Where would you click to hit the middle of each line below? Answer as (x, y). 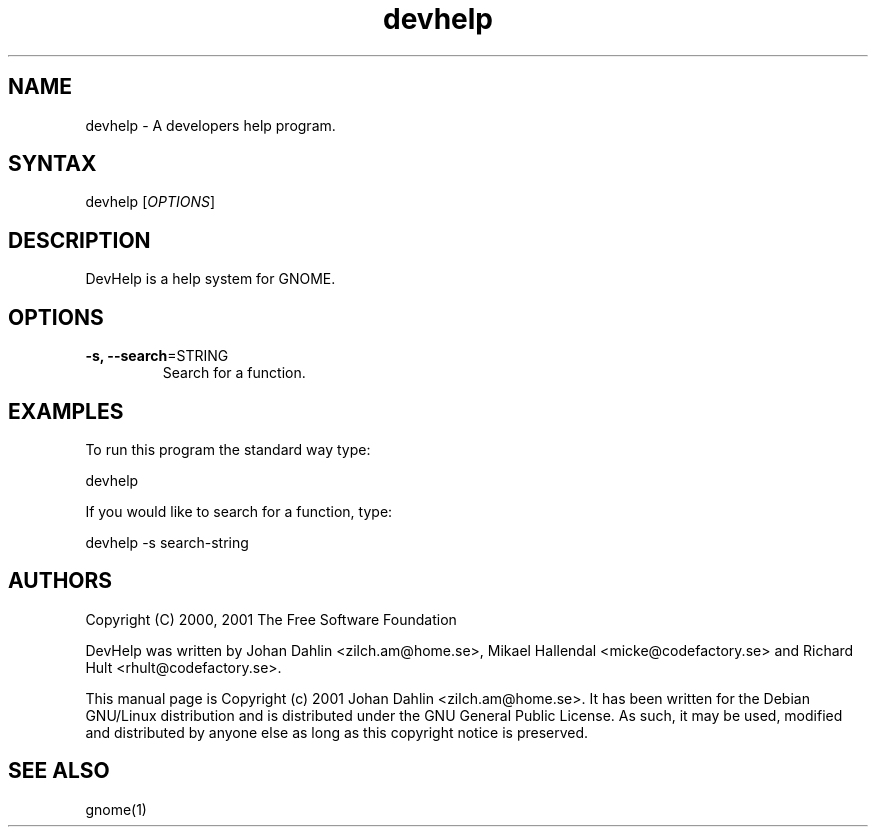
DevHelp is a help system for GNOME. (210, 279)
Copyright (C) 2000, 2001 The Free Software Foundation (271, 619)
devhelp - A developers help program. (210, 125)
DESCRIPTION (79, 240)
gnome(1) (116, 809)
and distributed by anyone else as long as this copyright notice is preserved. (337, 732)
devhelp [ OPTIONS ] (150, 202)
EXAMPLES (66, 411)
